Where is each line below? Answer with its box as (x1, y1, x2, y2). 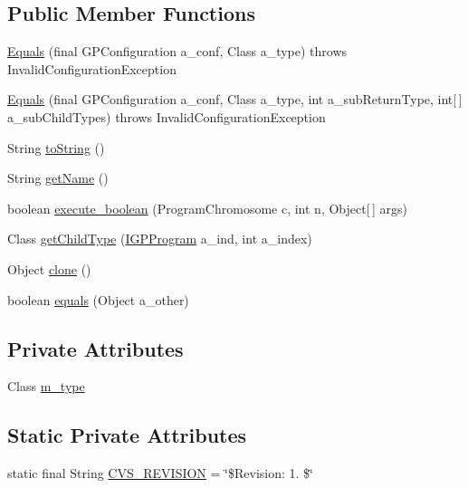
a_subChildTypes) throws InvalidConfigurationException (7, 107, 326, 126)
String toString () (7, 138, 105, 157)
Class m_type (7, 377, 85, 396)
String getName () (7, 168, 109, 187)
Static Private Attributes (7, 421, 247, 449)
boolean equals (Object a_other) (7, 290, 189, 309)
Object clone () (7, 259, 91, 278)
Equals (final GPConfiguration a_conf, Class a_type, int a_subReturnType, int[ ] (7, 90, 463, 109)
